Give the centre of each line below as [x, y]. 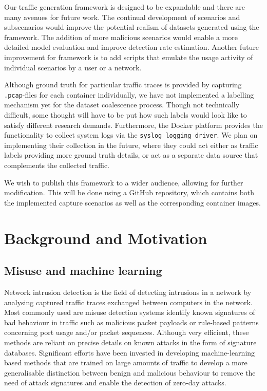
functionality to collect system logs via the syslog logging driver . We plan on [131, 135]
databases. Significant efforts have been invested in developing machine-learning [130, 352]
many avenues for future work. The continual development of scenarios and [122, 17]
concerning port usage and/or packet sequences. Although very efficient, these [127, 332]
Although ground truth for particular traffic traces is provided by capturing [123, 85]
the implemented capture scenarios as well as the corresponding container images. [132, 202]
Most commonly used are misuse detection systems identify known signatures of [130, 312]
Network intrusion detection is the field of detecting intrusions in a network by [128, 292]
